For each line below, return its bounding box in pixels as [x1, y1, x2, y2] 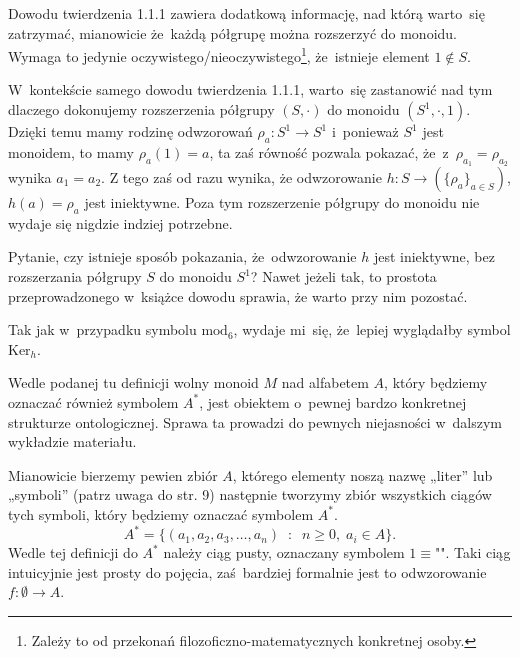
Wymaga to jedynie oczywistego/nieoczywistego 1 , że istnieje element [8, 43, 430, 66]
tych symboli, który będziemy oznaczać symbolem [8, 503, 314, 524]
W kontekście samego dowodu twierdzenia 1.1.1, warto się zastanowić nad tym [8, 79, 493, 100]
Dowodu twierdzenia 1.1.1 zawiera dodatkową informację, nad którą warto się [8, 3, 485, 23]
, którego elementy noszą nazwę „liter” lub [232, 464, 493, 485]
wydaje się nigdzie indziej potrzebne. [8, 212, 233, 233]
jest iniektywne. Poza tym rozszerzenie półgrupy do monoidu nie [84, 192, 480, 213]
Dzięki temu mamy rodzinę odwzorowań [8, 121, 253, 142]
